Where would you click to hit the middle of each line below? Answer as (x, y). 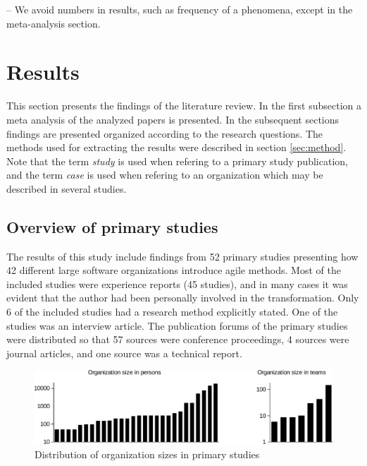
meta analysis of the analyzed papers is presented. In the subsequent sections (173, 119)
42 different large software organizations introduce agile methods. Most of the (174, 270)
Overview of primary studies (112, 226)
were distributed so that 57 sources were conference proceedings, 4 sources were (178, 339)
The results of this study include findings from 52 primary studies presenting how (182, 256)
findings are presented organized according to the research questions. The (164, 133)
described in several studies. (67, 188)
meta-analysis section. (54, 23)
